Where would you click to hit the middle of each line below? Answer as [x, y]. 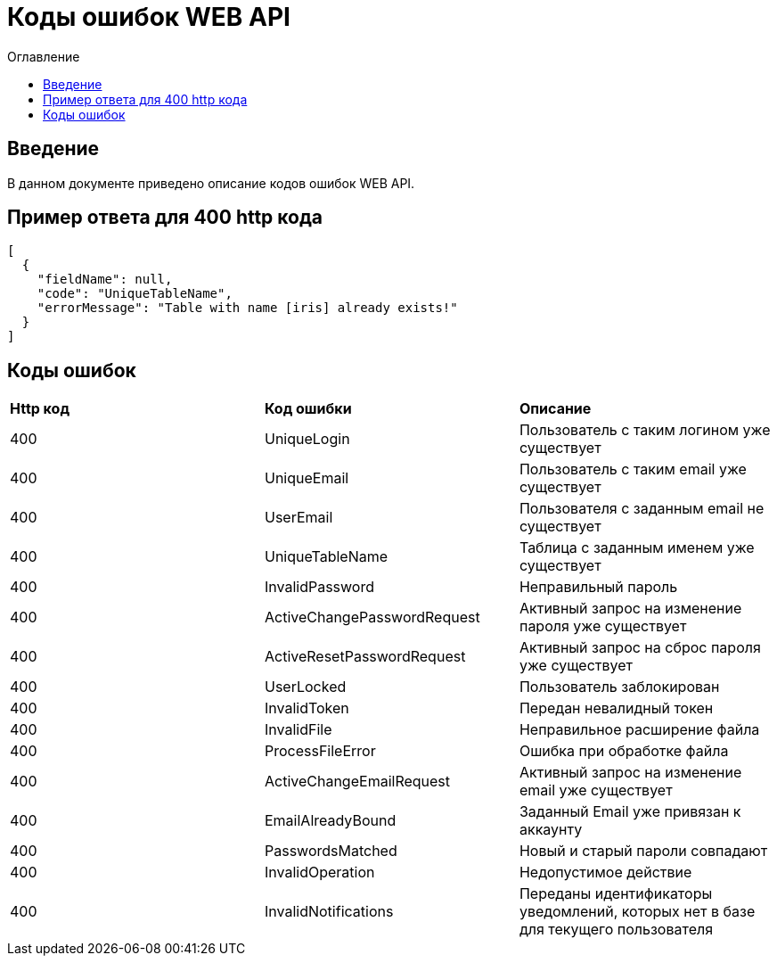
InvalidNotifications [329, 912]
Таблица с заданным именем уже [637, 548]
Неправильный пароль [598, 587]
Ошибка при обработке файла [624, 751]
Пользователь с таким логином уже [645, 430]
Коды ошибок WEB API [149, 17]
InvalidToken [307, 708]
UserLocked [305, 687]
